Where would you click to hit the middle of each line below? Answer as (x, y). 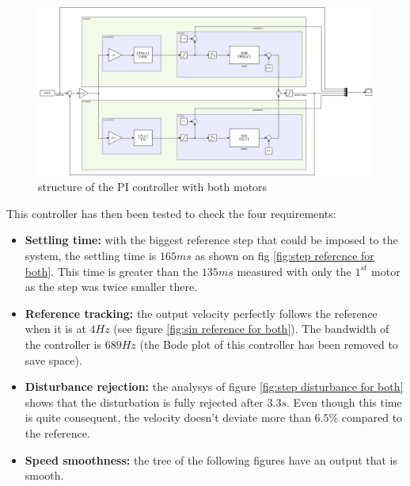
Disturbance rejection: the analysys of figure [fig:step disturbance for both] (214, 387)
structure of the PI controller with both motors (153, 187)
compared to (372, 417)
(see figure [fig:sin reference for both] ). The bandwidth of (251, 329)
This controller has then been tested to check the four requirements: (171, 213)
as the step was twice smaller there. (111, 287)
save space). (53, 360)
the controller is (63, 344)
